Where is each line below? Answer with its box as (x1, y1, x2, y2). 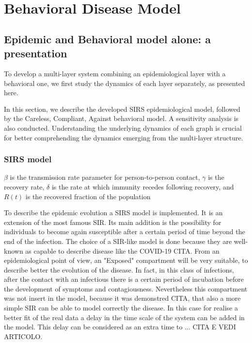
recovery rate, (4, 181, 45, 191)
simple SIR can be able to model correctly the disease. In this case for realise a (4, 303, 238, 313)
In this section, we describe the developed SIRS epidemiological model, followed (4, 103, 240, 114)
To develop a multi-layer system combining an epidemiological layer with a (4, 68, 226, 78)
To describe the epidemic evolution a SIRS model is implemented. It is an (4, 207, 223, 218)
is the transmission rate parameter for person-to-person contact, (10, 172, 200, 182)
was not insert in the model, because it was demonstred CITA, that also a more (4, 293, 241, 303)
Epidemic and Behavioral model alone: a (4, 31, 211, 46)
